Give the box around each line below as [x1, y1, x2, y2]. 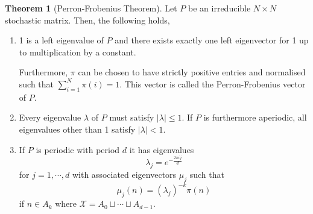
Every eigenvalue [19, 111, 81, 124]
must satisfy [109, 111, 154, 124]
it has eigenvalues [129, 143, 194, 156]
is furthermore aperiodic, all [203, 111, 307, 124]
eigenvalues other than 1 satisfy [19, 122, 136, 135]
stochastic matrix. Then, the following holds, [5, 13, 170, 26]
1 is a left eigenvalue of [19, 34, 104, 46]
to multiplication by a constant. [19, 45, 136, 58]
